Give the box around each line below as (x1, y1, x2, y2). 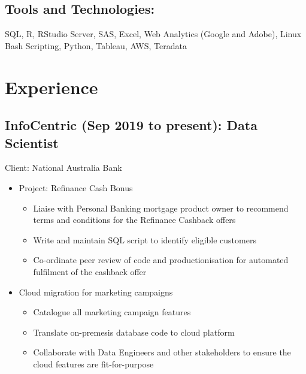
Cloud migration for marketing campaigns (19, 285, 173, 298)
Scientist (5, 133, 59, 152)
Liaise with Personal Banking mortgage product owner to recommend (33, 201, 289, 214)
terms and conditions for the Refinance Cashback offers (33, 213, 236, 226)
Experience (5, 74, 98, 99)
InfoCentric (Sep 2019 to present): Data (5, 116, 257, 134)
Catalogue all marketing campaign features (33, 306, 191, 318)
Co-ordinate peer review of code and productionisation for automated (33, 254, 289, 266)
